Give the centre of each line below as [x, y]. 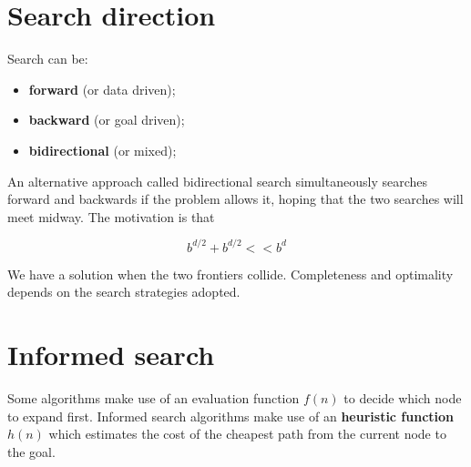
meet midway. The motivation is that [111, 216]
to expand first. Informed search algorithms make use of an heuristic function [231, 416]
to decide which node [403, 398]
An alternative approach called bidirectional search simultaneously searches [218, 181]
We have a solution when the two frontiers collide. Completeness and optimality [230, 274]
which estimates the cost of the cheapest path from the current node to [247, 434]
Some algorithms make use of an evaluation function [154, 398]
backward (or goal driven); [107, 120]
